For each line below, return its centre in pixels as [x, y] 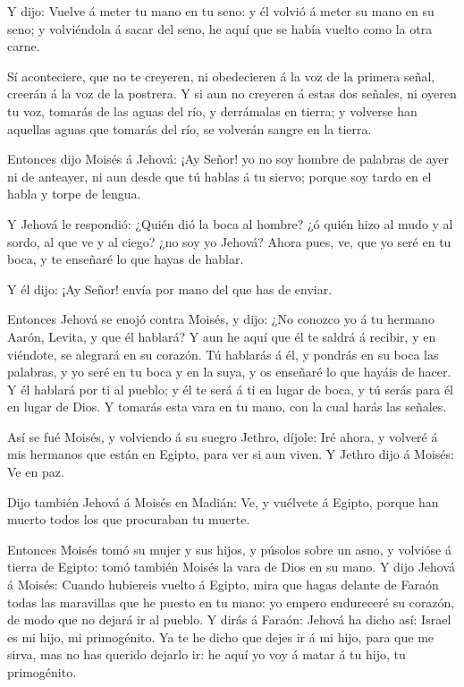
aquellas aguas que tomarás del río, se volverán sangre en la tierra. [190, 128]
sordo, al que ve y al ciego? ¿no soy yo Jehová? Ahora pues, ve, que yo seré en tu [229, 241]
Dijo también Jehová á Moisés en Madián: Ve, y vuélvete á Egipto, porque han [223, 501]
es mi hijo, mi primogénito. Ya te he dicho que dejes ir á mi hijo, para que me [221, 636]
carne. [24, 46]
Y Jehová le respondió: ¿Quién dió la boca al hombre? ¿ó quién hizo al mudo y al [230, 223]
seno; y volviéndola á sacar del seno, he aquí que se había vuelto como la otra [220, 28]
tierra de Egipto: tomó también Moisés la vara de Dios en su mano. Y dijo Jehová [232, 567]
